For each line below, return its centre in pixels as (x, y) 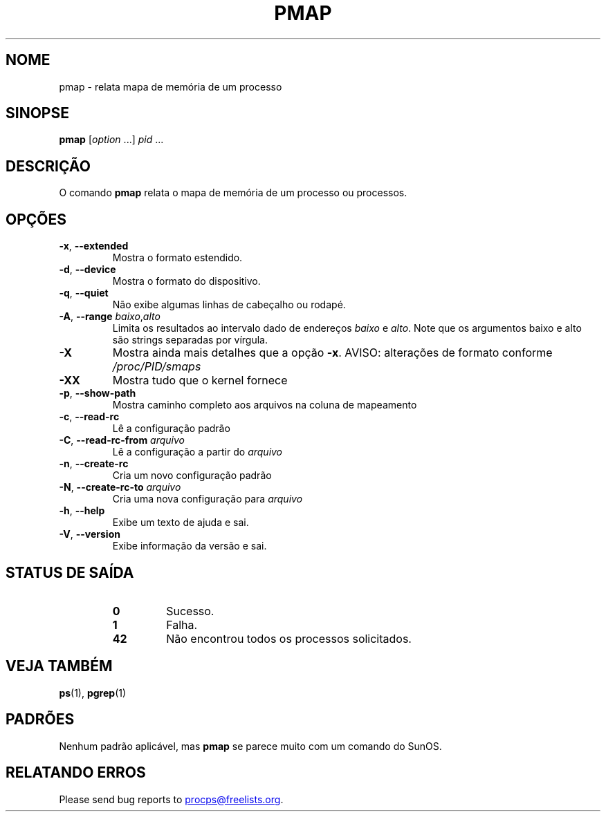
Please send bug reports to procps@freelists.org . (171, 799)
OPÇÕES (36, 219)
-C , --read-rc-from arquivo (122, 440)
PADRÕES (40, 720)
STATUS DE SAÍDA (70, 572)
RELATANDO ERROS (76, 773)
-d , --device (88, 270)
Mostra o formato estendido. (177, 258)
